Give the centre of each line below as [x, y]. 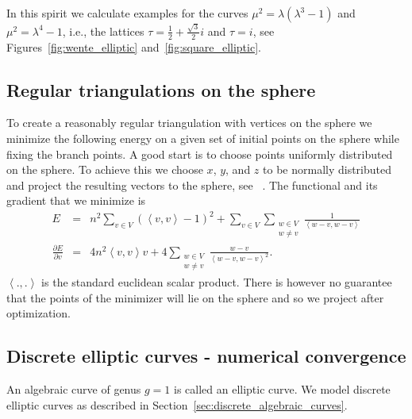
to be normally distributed [327, 169]
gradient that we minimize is [76, 200]
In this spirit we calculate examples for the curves [127, 13]
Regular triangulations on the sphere [161, 89]
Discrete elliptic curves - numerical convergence [206, 356]
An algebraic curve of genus [74, 389]
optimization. [39, 313]
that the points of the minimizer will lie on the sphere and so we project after [195, 297]
